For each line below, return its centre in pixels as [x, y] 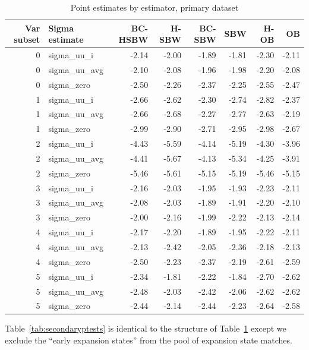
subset [27, 40]
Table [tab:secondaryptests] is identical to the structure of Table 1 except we [146, 328]
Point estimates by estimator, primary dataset [154, 7]
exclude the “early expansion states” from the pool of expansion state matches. [149, 340]
